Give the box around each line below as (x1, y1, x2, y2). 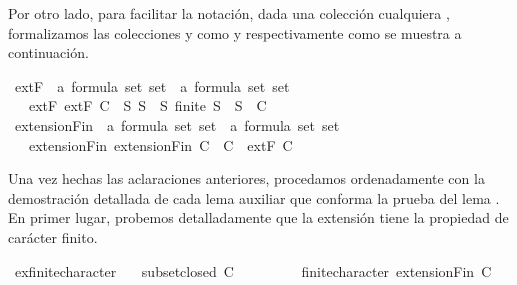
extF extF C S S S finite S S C (28, 95, 267, 116)
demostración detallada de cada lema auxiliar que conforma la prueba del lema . (8, 187, 500, 208)
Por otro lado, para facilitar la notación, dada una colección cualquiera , (8, 3, 450, 23)
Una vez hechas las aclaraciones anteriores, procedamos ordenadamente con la (8, 168, 485, 189)
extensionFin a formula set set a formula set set (14, 114, 340, 135)
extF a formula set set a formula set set (14, 75, 290, 96)
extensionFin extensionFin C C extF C (28, 134, 293, 155)
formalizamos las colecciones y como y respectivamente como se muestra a (8, 22, 462, 43)
